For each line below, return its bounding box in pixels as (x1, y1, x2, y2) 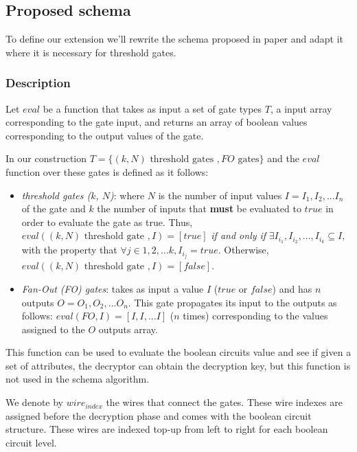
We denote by (5, 395, 63, 409)
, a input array (270, 101, 332, 115)
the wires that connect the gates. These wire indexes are (106, 395, 343, 409)
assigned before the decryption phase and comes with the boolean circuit (5, 408, 312, 422)
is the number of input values (158, 188, 282, 202)
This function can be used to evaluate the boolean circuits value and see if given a (5, 345, 352, 359)
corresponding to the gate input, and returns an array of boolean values (5, 115, 308, 129)
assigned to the (21, 321, 85, 336)
